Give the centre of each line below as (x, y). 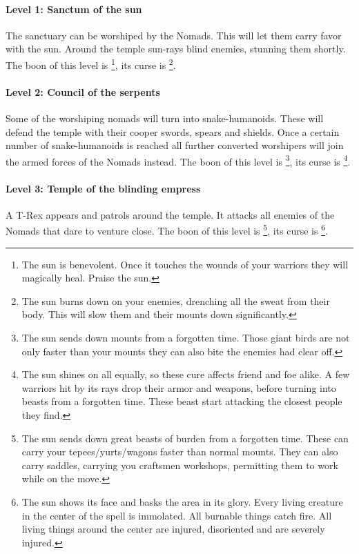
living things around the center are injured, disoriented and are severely (173, 529)
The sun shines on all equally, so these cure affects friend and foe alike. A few (186, 374)
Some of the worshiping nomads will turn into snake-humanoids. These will (165, 118)
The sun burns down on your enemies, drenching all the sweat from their (176, 300)
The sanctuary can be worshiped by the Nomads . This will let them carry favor (174, 35)
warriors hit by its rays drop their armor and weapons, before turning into (179, 387)
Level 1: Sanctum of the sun (74, 9)
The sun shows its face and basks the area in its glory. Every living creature (182, 502)
